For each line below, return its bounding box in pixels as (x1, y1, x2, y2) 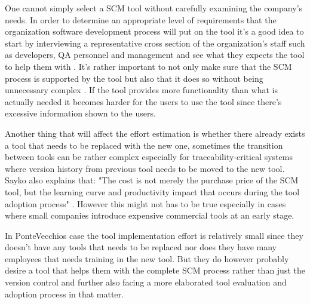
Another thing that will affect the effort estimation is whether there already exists (5, 127, 305, 139)
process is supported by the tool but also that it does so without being (5, 72, 263, 84)
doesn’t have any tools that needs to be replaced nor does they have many (5, 241, 277, 253)
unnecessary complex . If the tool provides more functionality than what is (5, 84, 278, 96)
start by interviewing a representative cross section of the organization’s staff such (5, 36, 305, 49)
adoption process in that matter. (5, 287, 124, 300)
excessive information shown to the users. (5, 107, 156, 119)
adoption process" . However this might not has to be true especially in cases (5, 197, 286, 210)
